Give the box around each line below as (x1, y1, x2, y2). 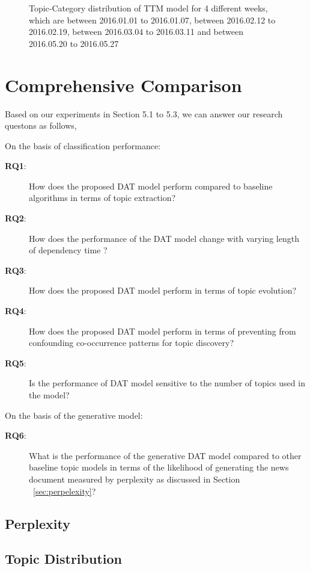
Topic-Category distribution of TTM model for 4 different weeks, (29, 2, 268, 14)
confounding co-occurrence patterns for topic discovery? (29, 336, 234, 349)
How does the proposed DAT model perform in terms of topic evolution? (29, 284, 297, 297)
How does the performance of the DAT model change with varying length (29, 232, 299, 244)
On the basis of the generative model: (5, 409, 143, 421)
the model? (29, 389, 70, 401)
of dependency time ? (29, 244, 108, 256)
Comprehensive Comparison (5, 72, 242, 97)
